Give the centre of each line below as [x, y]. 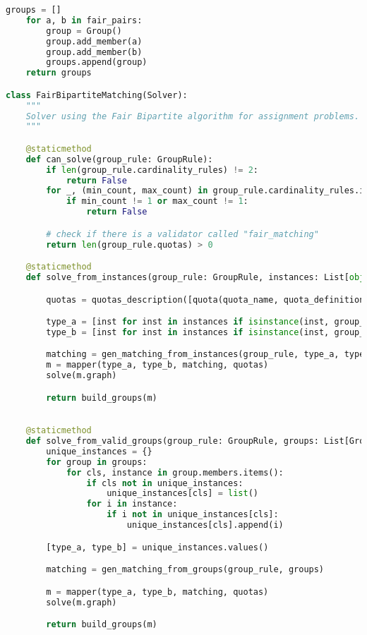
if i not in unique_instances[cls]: [193, 515]
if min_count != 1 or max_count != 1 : [157, 201]
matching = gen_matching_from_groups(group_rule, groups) [185, 570]
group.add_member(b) [94, 52]
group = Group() [84, 31]
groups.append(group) [97, 62]
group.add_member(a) [94, 41]
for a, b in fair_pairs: [84, 20]
